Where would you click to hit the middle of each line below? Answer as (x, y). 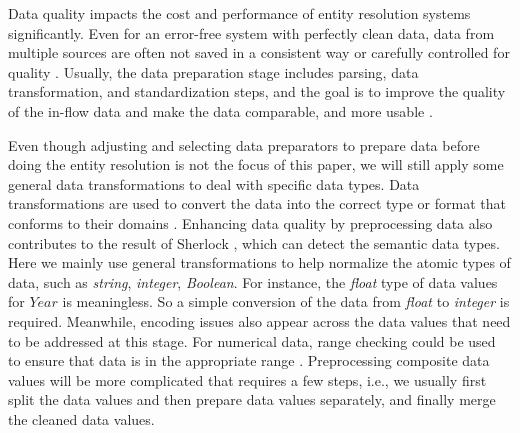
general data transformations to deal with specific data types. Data (214, 183)
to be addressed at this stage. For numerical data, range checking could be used (252, 340)
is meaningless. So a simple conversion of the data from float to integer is (286, 301)
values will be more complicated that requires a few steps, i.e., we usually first (247, 379)
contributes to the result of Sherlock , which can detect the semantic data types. (254, 242)
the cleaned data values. (81, 418)
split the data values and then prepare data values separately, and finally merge (252, 399)
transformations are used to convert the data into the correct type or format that (257, 203)
